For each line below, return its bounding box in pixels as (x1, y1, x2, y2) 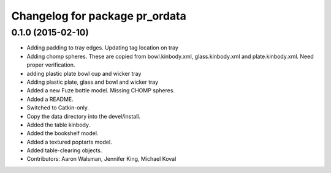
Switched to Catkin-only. (26, 104, 89, 111)
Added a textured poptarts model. (26, 138, 113, 145)
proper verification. (26, 61, 75, 68)
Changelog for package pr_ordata (11, 9, 187, 23)
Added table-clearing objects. (26, 147, 102, 154)
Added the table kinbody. (26, 121, 91, 128)
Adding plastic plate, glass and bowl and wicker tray (26, 78, 159, 86)
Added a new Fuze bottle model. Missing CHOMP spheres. (26, 87, 175, 94)
